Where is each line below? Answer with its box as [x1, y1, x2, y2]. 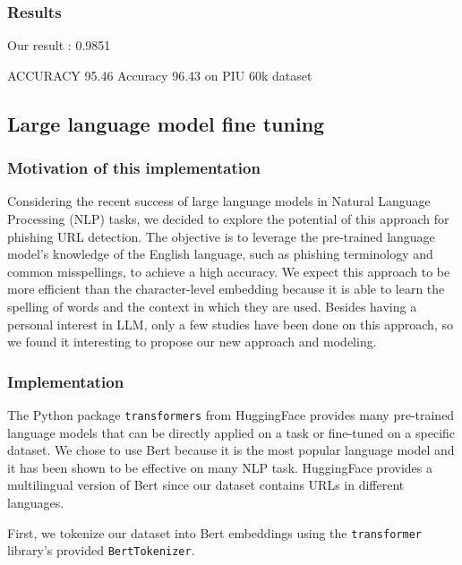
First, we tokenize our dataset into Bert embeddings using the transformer [7, 523, 422, 542]
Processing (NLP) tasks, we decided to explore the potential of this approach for [7, 210, 449, 227]
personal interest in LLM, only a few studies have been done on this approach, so [7, 314, 453, 333]
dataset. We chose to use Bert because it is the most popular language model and [7, 441, 455, 459]
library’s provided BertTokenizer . [7, 541, 195, 560]
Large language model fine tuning [7, 109, 325, 137]
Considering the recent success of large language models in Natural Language [7, 192, 431, 210]
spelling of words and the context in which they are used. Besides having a [7, 296, 417, 315]
